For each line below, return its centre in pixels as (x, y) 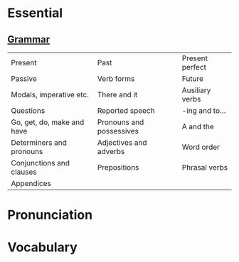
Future (193, 78)
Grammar (29, 39)
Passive (24, 78)
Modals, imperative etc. (50, 95)
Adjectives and (122, 142)
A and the (198, 127)
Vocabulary (42, 247)
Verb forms (116, 78)
